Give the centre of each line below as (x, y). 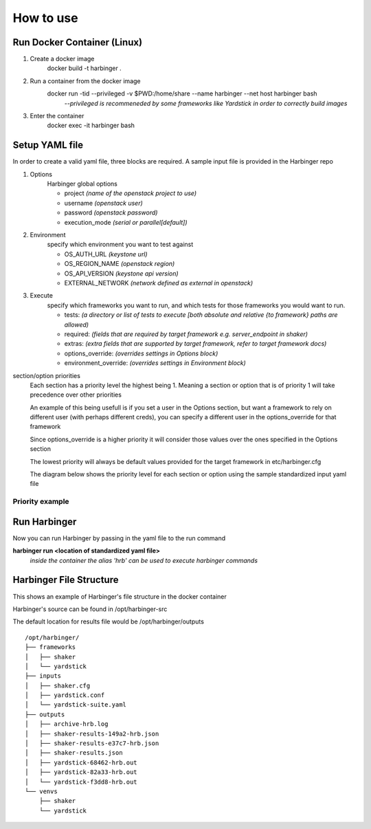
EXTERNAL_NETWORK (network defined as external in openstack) (159, 283)
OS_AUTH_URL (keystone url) (106, 254)
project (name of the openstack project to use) (131, 193)
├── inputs (43, 676)
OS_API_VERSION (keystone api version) (121, 273)
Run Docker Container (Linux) (78, 42)
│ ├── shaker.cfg (58, 685)
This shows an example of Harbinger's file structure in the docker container (120, 596)
